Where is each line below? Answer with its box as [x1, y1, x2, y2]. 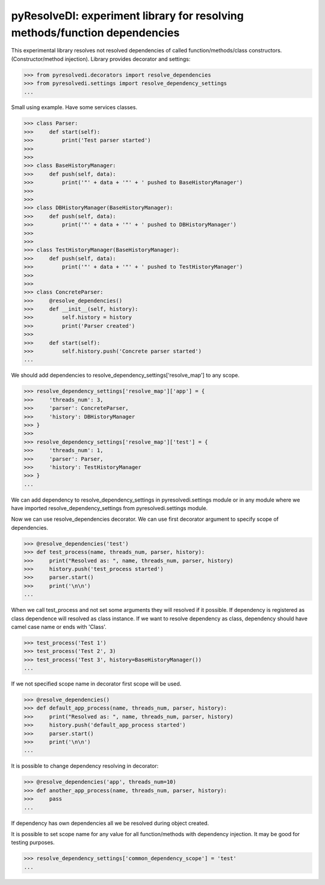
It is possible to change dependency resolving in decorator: [11, 763, 159, 770]
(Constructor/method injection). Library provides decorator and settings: [11, 55, 191, 63]
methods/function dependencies [11, 26, 180, 39]
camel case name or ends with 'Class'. [11, 623, 107, 630]
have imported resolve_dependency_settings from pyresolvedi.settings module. [11, 505, 208, 512]
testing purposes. [11, 839, 55, 846]
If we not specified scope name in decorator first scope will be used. [11, 680, 182, 687]
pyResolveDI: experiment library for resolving [11, 9, 244, 22]
